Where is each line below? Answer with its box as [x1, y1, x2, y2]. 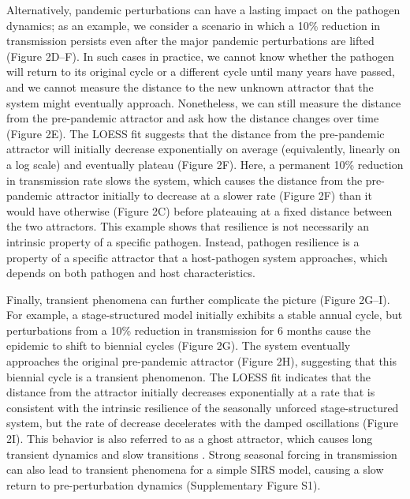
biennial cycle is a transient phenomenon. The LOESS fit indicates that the [6, 368, 371, 385]
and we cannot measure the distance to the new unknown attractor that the [6, 78, 374, 95]
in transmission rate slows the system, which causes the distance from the [6, 171, 363, 188]
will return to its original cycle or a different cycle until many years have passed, [6, 63, 395, 80]
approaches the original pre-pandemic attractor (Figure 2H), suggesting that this [6, 353, 397, 370]
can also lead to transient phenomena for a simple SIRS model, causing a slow [6, 461, 384, 478]
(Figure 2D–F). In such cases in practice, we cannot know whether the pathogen [6, 47, 394, 64]
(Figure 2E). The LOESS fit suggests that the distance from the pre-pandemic [6, 125, 385, 141]
